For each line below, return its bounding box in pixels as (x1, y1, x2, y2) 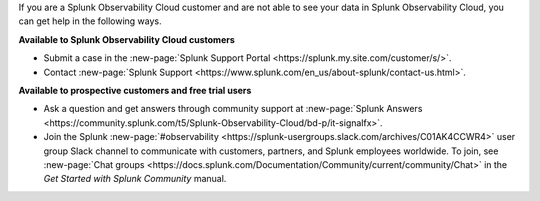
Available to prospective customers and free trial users (18, 84, 252, 96)
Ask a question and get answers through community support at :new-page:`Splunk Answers (43, 103, 423, 115)
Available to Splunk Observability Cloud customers (18, 33, 235, 45)
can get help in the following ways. (18, 15, 162, 27)
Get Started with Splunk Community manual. (43, 173, 227, 185)
